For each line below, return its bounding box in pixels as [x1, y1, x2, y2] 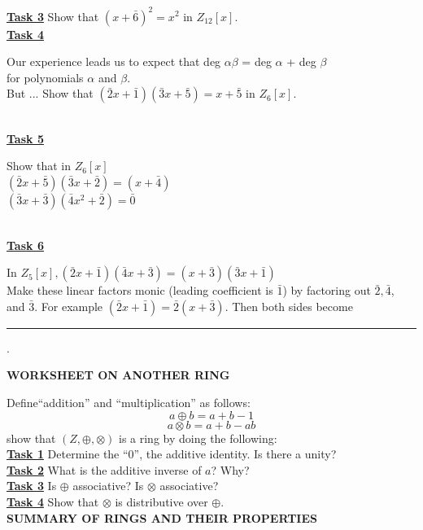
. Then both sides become [225, 297, 353, 314]
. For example [34, 297, 103, 314]
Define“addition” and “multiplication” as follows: [7, 394, 251, 411]
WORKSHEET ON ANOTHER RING [7, 366, 230, 383]
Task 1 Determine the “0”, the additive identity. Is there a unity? [7, 445, 337, 462]
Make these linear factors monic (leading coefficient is [7, 282, 273, 299]
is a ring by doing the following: [119, 429, 277, 446]
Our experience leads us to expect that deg [7, 53, 221, 70]
